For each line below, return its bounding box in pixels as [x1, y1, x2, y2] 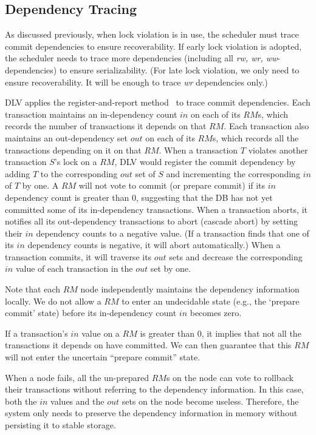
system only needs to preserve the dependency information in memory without [5, 406, 298, 419]
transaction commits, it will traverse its [5, 250, 152, 263]
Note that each [5, 283, 60, 295]
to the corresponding [40, 167, 118, 180]
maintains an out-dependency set [5, 131, 128, 144]
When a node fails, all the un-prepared [5, 371, 149, 383]
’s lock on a [54, 155, 97, 168]
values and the [50, 394, 105, 407]
